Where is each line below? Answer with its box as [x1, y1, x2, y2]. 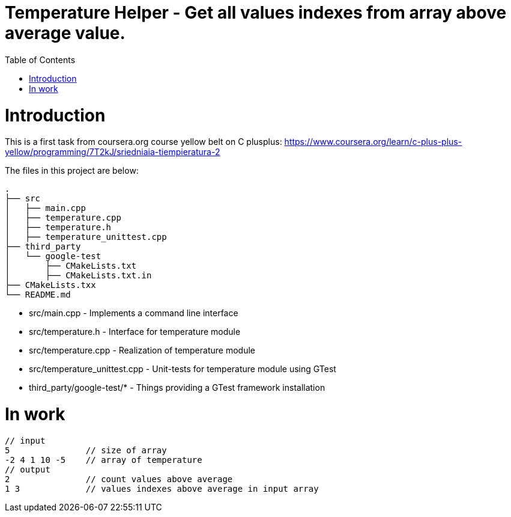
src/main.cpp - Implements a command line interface [29, 308, 238, 319]
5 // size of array [5, 445, 167, 455]
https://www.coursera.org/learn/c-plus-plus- [284, 136, 462, 147]
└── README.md [5, 290, 71, 300]
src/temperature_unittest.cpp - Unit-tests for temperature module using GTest [29, 364, 336, 375]
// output [5, 464, 50, 474]
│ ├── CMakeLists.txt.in [5, 271, 152, 281]
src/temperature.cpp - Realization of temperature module [29, 345, 255, 356]
